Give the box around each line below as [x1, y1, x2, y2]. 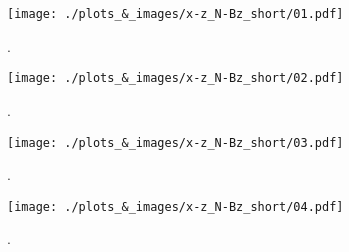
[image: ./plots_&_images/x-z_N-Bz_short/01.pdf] [7, 7, 344, 21]
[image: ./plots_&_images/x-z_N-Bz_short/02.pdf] [7, 71, 344, 86]
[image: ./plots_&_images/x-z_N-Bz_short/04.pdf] [7, 199, 344, 214]
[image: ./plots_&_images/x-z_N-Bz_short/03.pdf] [7, 135, 344, 150]
